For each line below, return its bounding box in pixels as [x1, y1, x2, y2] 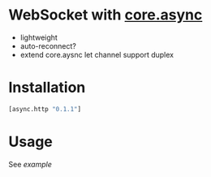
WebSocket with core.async [8, 6, 203, 24]
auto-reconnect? [19, 41, 77, 50]
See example [8, 159, 53, 169]
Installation [8, 79, 86, 97]
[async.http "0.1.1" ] [8, 105, 82, 113]
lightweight [19, 32, 58, 42]
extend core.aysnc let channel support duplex [19, 50, 174, 59]
